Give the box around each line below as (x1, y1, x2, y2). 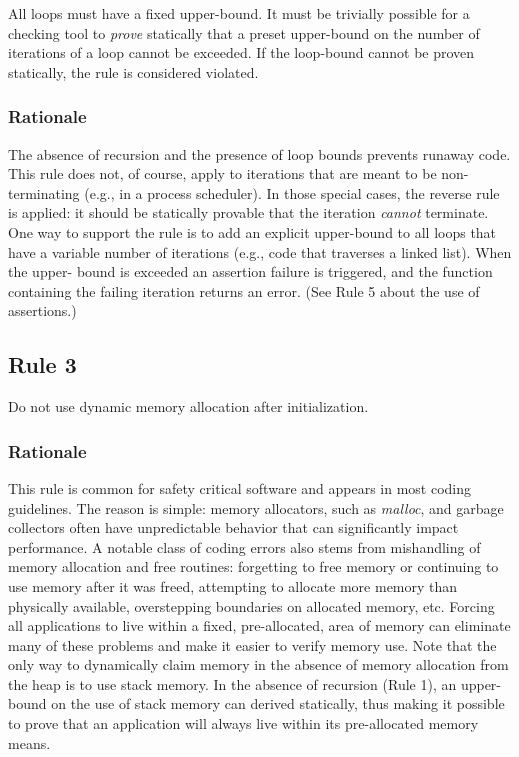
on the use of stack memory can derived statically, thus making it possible (51, 693, 505, 714)
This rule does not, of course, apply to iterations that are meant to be (8, 163, 437, 184)
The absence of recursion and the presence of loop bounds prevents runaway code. (8, 143, 511, 164)
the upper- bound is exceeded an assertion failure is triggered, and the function (8, 261, 493, 282)
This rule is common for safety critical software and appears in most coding (8, 477, 472, 498)
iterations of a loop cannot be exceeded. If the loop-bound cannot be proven (8, 42, 475, 63)
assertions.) (8, 300, 77, 321)
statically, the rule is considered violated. (8, 61, 259, 82)
